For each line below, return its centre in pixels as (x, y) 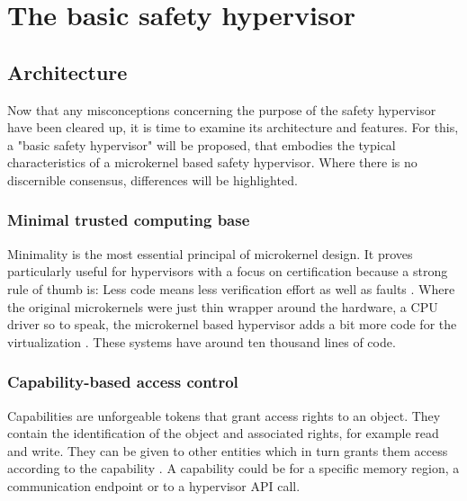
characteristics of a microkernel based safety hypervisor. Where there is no (212, 162)
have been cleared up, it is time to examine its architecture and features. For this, (233, 127)
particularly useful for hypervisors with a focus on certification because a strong (228, 271)
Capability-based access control (123, 382)
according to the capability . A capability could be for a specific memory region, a (233, 468)
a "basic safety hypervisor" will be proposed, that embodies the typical (202, 144)
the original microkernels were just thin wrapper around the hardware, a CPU (223, 306)
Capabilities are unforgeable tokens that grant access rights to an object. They (224, 415)
